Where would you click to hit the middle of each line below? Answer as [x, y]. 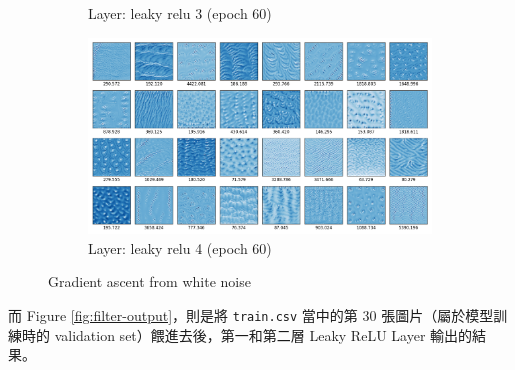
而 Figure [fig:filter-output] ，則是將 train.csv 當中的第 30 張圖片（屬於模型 [251, 314]
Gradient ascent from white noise [149, 281]
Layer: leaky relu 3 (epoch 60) [180, 13]
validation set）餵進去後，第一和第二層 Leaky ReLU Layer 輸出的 [263, 334]
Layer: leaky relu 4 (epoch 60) [180, 247]
